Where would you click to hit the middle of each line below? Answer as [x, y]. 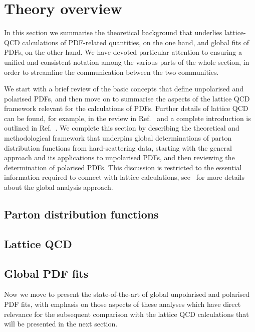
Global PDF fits [46, 273]
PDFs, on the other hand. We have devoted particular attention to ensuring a [123, 52]
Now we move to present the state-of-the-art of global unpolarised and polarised [127, 294]
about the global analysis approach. [59, 187]
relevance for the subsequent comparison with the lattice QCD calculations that [126, 314]
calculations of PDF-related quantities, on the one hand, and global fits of [136, 42]
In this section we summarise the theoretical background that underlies [113, 32]
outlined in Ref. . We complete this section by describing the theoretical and [122, 128]
